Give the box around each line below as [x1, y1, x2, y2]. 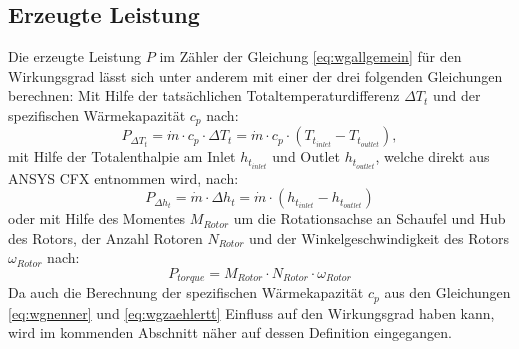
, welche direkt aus [375, 146, 490, 167]
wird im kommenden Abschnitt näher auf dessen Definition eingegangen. [8, 322, 452, 343]
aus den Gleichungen [384, 282, 511, 303]
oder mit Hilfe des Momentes [8, 208, 186, 229]
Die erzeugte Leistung [8, 46, 142, 67]
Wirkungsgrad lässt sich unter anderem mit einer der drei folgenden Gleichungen [8, 65, 503, 86]
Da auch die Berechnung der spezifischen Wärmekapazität [8, 282, 364, 303]
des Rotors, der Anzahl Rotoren [8, 227, 203, 248]
